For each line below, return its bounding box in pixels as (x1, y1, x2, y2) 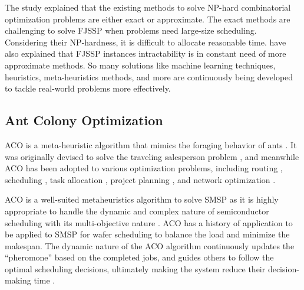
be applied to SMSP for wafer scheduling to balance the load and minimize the (5, 228, 290, 240)
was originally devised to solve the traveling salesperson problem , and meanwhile (5, 150, 299, 162)
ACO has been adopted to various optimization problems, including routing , (5, 162, 283, 174)
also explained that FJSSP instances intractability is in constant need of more (5, 47, 286, 60)
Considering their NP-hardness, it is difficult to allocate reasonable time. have (5, 35, 286, 48)
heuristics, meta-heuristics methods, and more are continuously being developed (5, 70, 293, 83)
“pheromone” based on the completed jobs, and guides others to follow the (5, 251, 274, 263)
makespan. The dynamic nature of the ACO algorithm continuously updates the (5, 239, 295, 252)
